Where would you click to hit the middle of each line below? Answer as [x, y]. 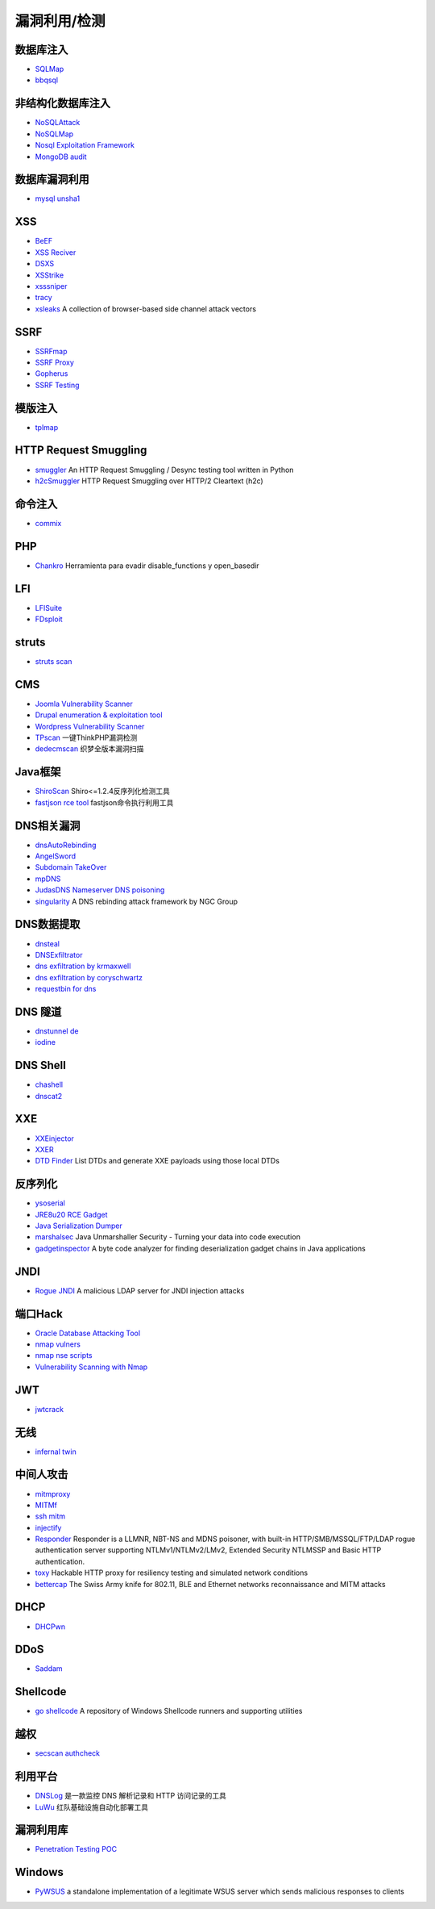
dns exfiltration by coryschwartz [89, 977]
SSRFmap [51, 351]
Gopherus [52, 374]
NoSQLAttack [58, 123]
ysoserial [50, 1203]
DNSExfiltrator [59, 954]
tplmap [47, 427]
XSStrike [50, 275]
